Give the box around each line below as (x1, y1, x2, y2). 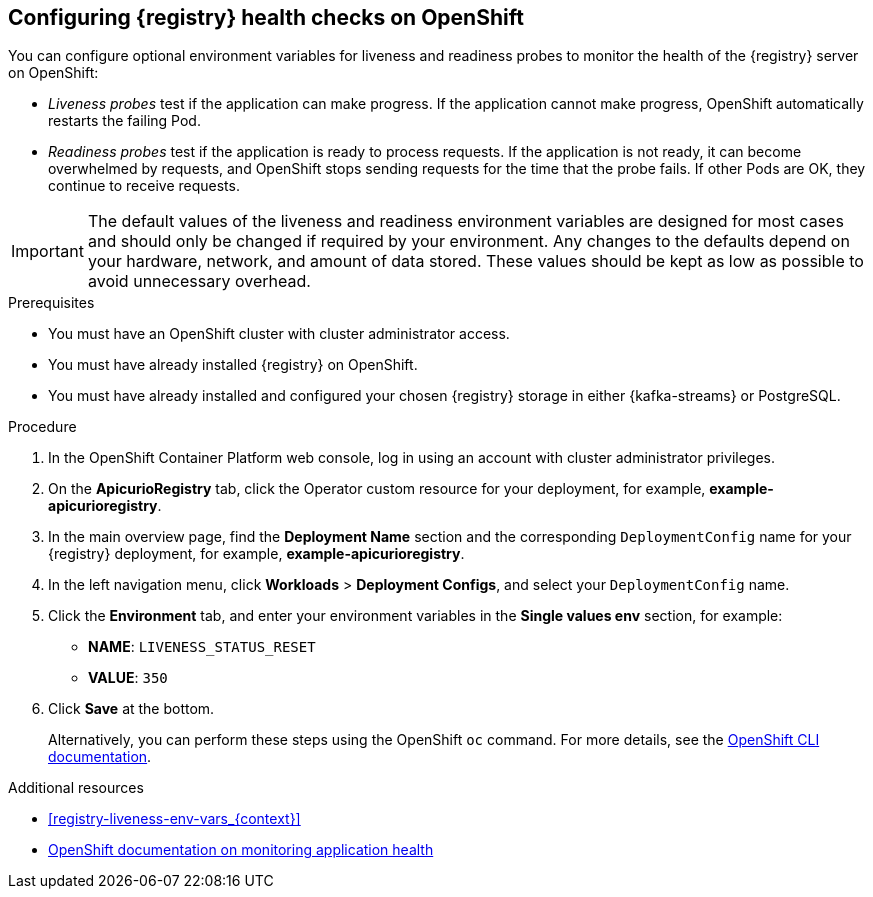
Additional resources (8, 779, 144, 797)
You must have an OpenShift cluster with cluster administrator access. (48, 325, 510, 343)
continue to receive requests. (48, 177, 240, 195)
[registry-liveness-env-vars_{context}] (48, 810, 301, 828)
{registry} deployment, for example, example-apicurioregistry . (48, 545, 465, 563)
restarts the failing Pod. (48, 112, 201, 130)
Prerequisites (8, 294, 95, 312)
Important (11, 241, 84, 262)
